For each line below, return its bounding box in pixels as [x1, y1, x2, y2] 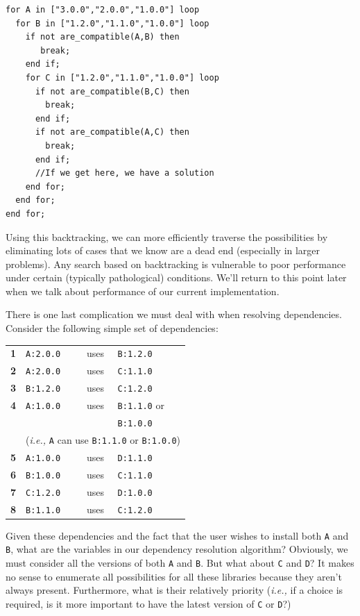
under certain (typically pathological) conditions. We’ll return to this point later [6, 270, 347, 285]
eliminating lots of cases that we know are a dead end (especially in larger [6, 243, 320, 258]
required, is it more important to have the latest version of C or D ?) [6, 596, 291, 610]
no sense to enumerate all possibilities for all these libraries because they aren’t [6, 569, 342, 583]
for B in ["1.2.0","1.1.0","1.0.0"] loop [15, 18, 209, 28]
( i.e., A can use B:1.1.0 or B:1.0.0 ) [26, 432, 181, 447]
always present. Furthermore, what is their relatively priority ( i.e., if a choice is [6, 583, 343, 597]
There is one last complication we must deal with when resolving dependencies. [6, 307, 342, 322]
